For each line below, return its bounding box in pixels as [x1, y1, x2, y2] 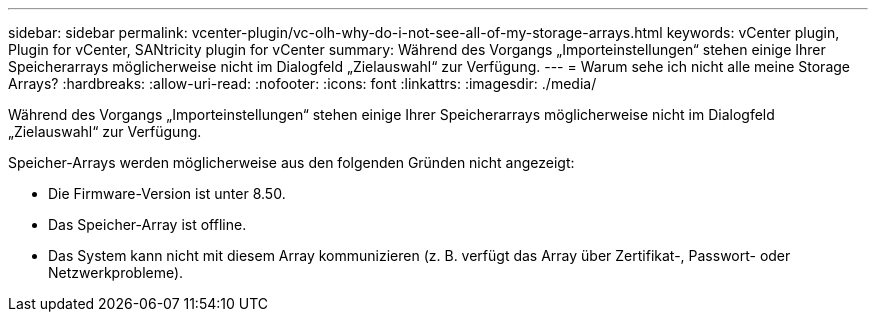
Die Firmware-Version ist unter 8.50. [48, 185, 286, 202]
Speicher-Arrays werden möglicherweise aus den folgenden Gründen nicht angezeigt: [8, 154, 575, 171]
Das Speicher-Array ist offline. [48, 216, 247, 233]
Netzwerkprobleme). [48, 264, 184, 281]
